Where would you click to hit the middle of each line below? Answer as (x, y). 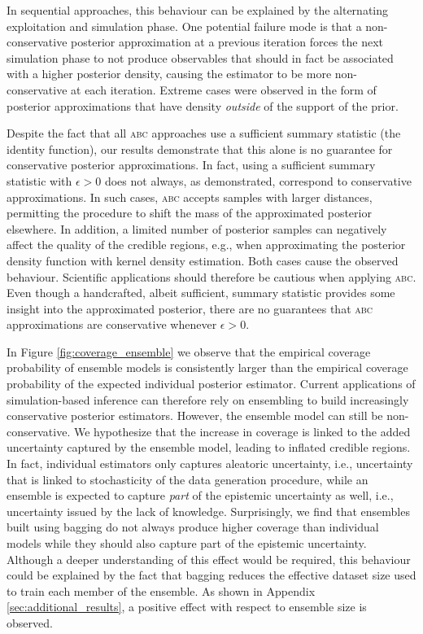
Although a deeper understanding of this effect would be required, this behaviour (209, 559)
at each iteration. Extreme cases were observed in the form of (224, 89)
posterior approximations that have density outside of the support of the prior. (203, 105)
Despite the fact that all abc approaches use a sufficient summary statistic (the (204, 133)
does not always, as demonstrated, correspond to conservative (258, 180)
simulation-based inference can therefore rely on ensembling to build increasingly (208, 399)
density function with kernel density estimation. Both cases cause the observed (203, 260)
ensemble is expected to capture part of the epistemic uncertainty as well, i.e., (200, 495)
